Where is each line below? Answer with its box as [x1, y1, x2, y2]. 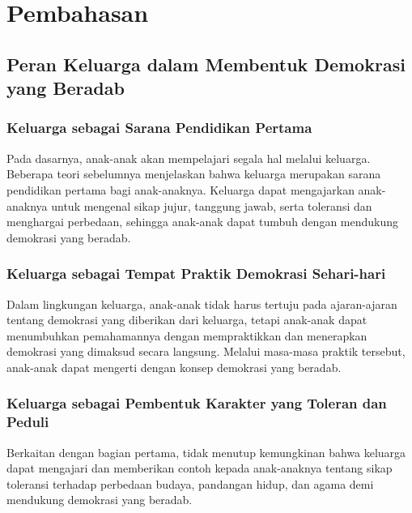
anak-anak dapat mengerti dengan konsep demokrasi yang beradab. [6, 358, 342, 375]
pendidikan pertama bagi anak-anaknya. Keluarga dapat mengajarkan [6, 181, 355, 198]
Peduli [6, 412, 49, 432]
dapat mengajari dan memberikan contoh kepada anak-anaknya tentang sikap [6, 460, 393, 477]
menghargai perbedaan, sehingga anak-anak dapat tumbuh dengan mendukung [6, 213, 399, 230]
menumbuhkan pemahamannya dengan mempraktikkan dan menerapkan [6, 327, 367, 344]
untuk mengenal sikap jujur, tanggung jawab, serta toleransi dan [51, 197, 372, 214]
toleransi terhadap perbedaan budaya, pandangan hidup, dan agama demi [6, 475, 374, 492]
